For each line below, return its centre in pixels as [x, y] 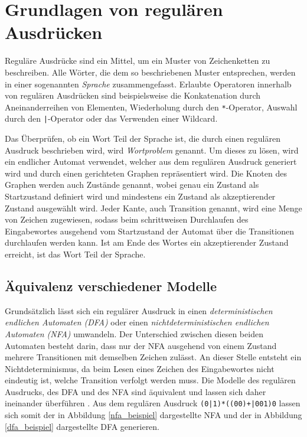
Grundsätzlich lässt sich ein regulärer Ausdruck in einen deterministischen [139, 310]
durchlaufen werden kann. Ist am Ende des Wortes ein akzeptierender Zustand [147, 242]
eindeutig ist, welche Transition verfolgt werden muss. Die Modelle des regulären [150, 380]
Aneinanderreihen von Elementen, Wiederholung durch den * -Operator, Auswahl [151, 107]
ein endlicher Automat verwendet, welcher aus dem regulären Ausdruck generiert [151, 162]
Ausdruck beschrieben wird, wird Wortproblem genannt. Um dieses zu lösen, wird [152, 150]
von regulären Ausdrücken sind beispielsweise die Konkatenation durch [133, 95]
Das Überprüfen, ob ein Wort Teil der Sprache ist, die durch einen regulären [143, 138]
